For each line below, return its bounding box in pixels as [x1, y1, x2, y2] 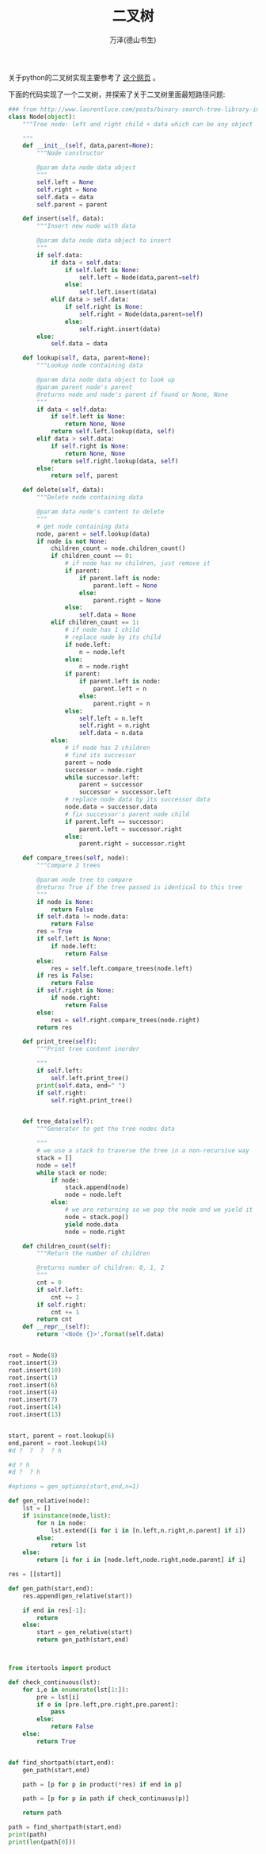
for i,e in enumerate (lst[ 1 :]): [22, 1686, 129, 1694]
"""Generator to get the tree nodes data [36, 1125, 176, 1133]
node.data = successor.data [64, 803, 158, 811]
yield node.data [64, 1220, 119, 1229]
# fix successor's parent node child [64, 810, 190, 818]
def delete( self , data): [22, 486, 104, 494]
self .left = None [36, 178, 93, 187]
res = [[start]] [8, 1571, 62, 1579]
